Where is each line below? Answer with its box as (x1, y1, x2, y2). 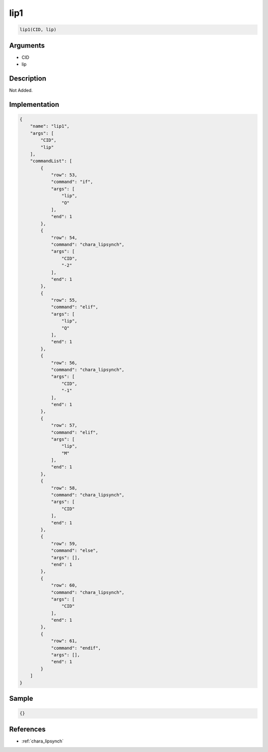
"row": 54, (51, 235, 78, 241)
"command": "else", (51, 548, 99, 554)
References (9, 725, 46, 733)
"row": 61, (51, 638, 78, 644)
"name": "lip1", (30, 123, 69, 129)
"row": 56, (51, 360, 78, 365)
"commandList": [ (30, 158, 72, 164)
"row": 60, (51, 583, 78, 588)
